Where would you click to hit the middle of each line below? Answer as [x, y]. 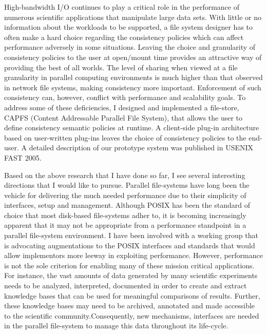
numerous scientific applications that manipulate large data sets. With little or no [133, 17]
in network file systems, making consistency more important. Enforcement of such [133, 87]
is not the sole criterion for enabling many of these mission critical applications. [129, 265]
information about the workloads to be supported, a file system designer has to [129, 27]
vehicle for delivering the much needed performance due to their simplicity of [125, 195]
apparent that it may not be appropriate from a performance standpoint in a [125, 225]
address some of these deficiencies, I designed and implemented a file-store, [122, 107]
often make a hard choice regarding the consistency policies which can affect [124, 37]
